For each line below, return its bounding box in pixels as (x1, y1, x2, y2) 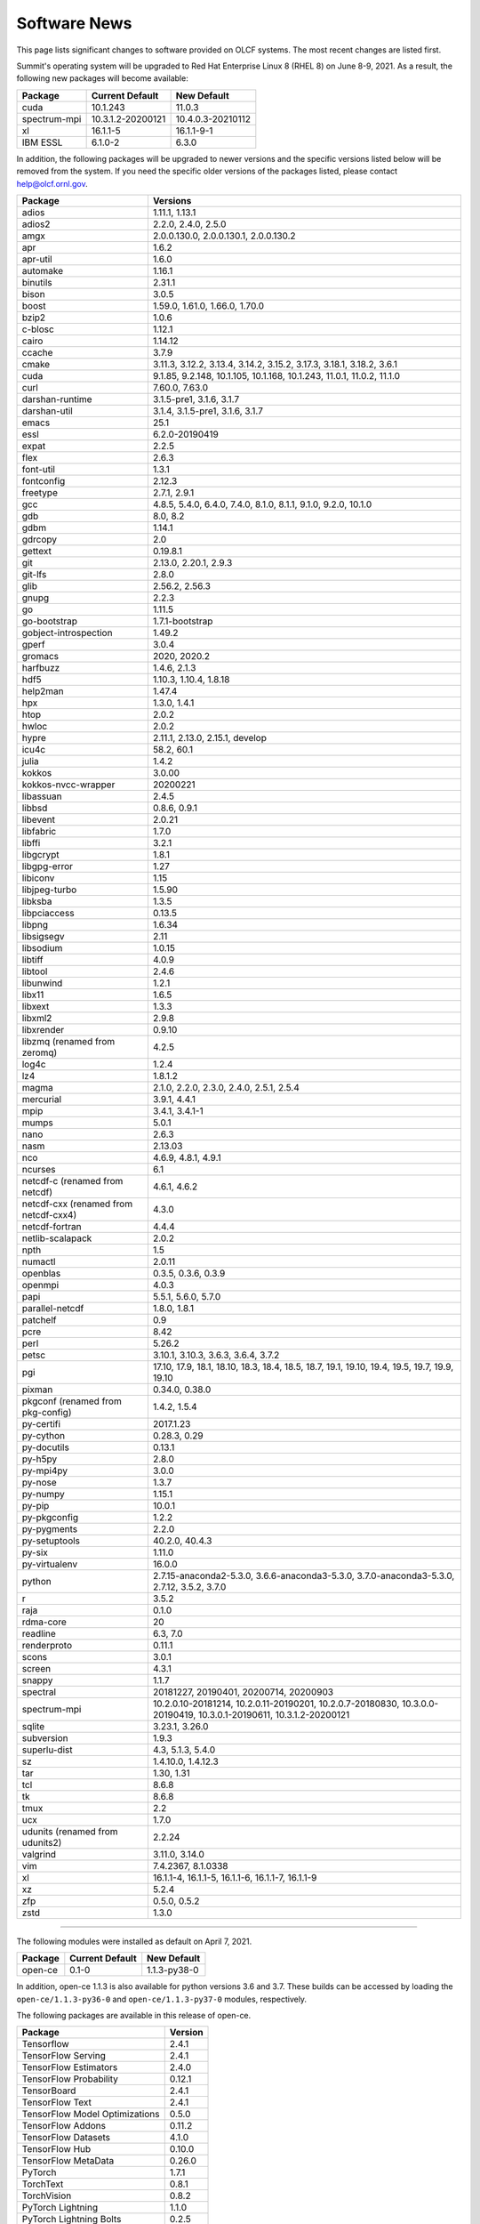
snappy (21, 1673, 53, 1686)
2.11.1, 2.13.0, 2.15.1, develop (152, 731, 267, 744)
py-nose (21, 1476, 57, 1488)
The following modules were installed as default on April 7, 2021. (16, 1936, 252, 1946)
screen (21, 1662, 52, 1674)
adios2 (21, 218, 51, 230)
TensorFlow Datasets (21, 2131, 111, 2144)
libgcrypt (21, 848, 60, 860)
